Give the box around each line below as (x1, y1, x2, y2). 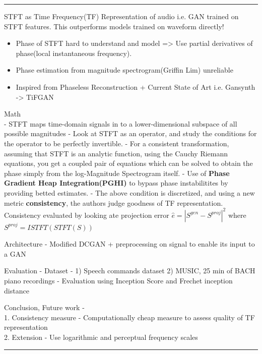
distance (4, 285, 29, 296)
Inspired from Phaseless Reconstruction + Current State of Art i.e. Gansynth (16, 81, 255, 92)
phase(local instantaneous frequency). (16, 47, 132, 58)
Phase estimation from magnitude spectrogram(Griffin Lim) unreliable (16, 65, 233, 75)
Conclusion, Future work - (4, 302, 85, 313)
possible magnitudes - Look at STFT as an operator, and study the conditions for (4, 128, 257, 139)
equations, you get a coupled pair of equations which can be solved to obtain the (4, 158, 253, 168)
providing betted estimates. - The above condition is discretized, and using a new (4, 187, 255, 198)
